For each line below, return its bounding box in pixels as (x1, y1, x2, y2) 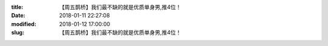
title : (11, 4, 24, 10)
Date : (11, 12, 26, 19)
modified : (11, 20, 36, 27)
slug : (11, 29, 24, 36)
